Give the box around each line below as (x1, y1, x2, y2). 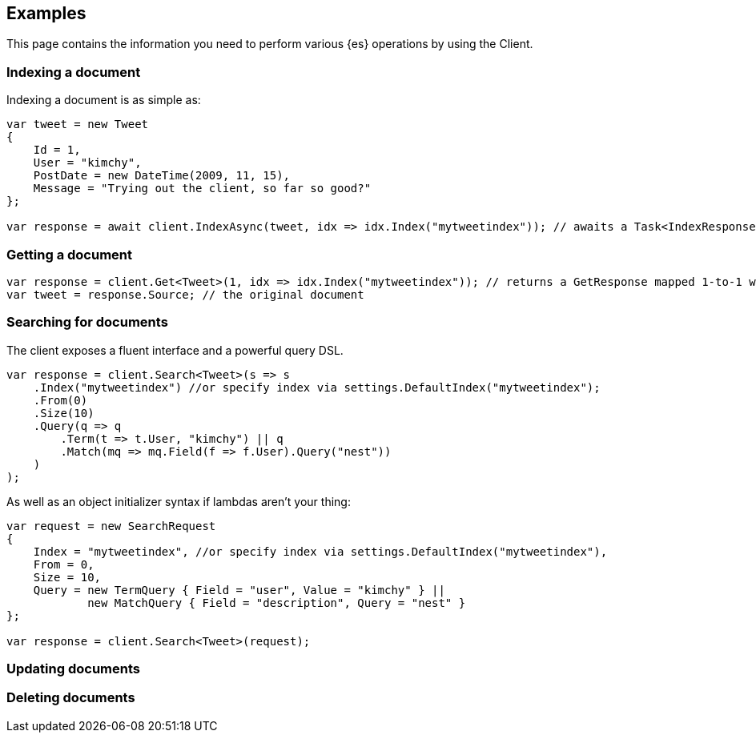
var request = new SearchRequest (6, 519, 216, 532)
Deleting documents (6, 689, 135, 706)
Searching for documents (6, 314, 168, 331)
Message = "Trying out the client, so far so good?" (33, 182, 372, 195)
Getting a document (6, 246, 133, 263)
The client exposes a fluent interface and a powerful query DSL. (6, 343, 344, 357)
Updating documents (6, 661, 140, 677)
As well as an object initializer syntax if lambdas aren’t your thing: (6, 494, 351, 508)
